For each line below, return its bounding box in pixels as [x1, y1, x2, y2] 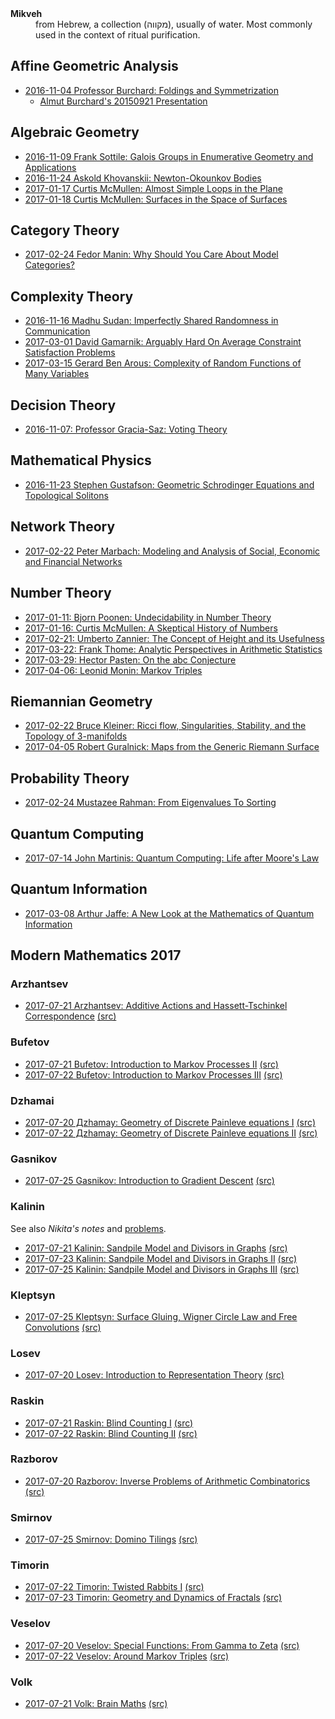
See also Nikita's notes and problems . [10, 1222, 167, 1234]
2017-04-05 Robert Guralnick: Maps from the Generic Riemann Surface [24, 741, 320, 753]
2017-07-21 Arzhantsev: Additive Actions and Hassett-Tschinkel [24, 1000, 288, 1012]
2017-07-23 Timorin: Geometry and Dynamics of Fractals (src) [24, 1592, 283, 1604]
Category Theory [10, 222, 120, 239]
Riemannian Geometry [10, 693, 153, 710]
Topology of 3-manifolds [24, 730, 128, 742]
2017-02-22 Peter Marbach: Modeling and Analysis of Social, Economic [24, 545, 321, 557]
